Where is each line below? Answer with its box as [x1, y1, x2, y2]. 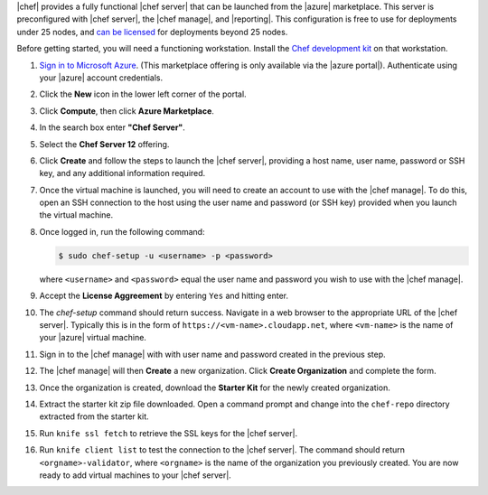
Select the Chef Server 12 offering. [39, 138, 170, 149]
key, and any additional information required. [39, 168, 206, 179]
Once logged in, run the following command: [39, 226, 205, 237]
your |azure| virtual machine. [39, 332, 146, 343]
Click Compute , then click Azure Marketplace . [39, 105, 214, 117]
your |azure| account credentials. [39, 72, 163, 83]
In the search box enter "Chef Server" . [39, 122, 185, 133]
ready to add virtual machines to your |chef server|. [39, 470, 232, 481]
